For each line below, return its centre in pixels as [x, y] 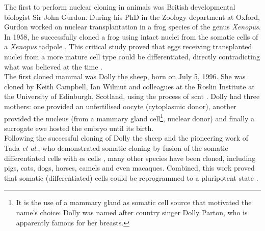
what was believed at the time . [53, 66]
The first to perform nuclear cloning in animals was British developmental [120, 7]
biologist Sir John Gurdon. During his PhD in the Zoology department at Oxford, [132, 16]
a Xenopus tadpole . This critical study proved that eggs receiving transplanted [128, 46]
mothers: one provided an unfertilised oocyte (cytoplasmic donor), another [120, 106]
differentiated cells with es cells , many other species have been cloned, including [130, 158]
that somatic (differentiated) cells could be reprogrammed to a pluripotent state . [131, 177]
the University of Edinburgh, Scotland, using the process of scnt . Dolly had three [132, 96]
